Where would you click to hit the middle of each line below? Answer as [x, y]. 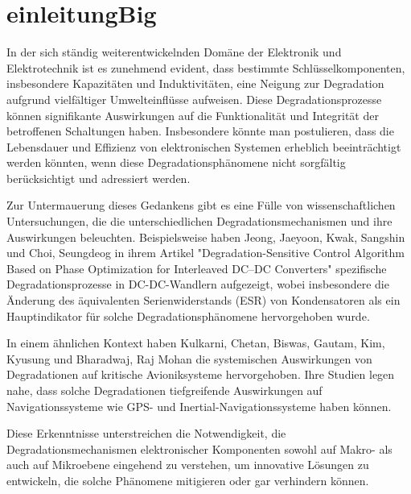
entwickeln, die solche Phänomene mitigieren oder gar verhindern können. [188, 480]
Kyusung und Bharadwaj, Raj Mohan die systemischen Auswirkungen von [189, 358]
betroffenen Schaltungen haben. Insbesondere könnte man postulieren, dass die [200, 131]
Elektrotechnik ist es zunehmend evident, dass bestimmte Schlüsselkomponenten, [206, 67]
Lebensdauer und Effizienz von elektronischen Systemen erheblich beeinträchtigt [204, 146]
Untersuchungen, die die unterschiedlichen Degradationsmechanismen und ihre [199, 221]
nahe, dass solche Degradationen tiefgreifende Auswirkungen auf [164, 390]
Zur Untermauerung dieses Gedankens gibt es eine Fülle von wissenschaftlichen [201, 205]
